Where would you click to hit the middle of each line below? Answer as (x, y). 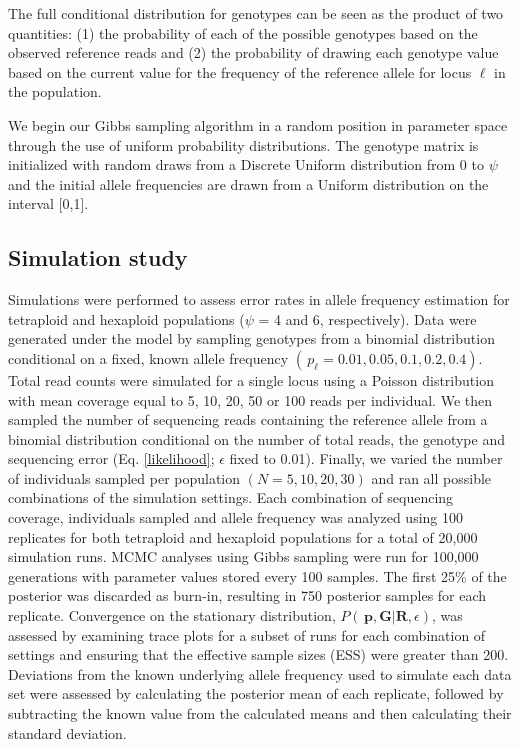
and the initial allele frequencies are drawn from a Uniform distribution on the (248, 183)
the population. (55, 91)
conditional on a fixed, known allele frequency (148, 357)
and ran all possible (431, 477)
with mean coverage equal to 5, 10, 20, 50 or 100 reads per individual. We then (250, 399)
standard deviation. (67, 732)
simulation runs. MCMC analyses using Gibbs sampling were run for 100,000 (243, 556)
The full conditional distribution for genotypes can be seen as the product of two (256, 13)
